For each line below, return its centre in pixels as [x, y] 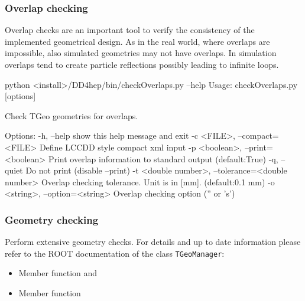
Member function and [58, 273]
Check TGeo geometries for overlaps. [72, 115]
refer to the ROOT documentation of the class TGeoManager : [115, 253]
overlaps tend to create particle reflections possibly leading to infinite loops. [142, 64]
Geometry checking [52, 219]
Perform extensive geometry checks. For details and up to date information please [153, 242]
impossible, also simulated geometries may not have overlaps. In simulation [141, 53]
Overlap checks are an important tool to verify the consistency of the [130, 30]
